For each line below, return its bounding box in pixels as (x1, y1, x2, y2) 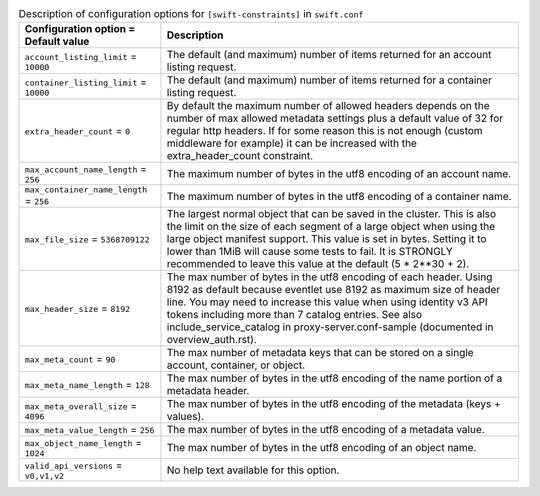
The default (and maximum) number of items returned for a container (166, 73, 492, 87)
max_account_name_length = (24, 162, 147, 176)
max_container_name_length (24, 185, 148, 195)
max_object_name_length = (24, 436, 143, 450)
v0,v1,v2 (24, 471, 65, 482)
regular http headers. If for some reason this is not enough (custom (166, 124, 484, 138)
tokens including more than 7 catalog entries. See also (166, 308, 423, 322)
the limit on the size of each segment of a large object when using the (166, 220, 496, 234)
